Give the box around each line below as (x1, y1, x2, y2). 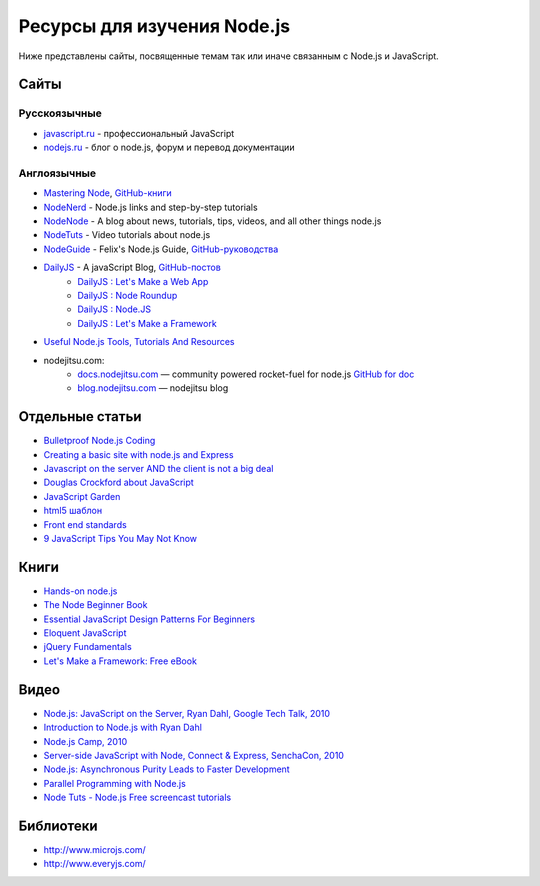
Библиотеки (18, 817, 99, 834)
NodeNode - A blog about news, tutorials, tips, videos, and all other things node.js (43, 215, 382, 227)
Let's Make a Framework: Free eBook (43, 655, 197, 667)
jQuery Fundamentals (43, 641, 132, 653)
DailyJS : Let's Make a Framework (77, 317, 217, 329)
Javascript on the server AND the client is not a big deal (43, 463, 274, 474)
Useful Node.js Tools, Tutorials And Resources (43, 336, 235, 348)
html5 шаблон (43, 505, 103, 517)
